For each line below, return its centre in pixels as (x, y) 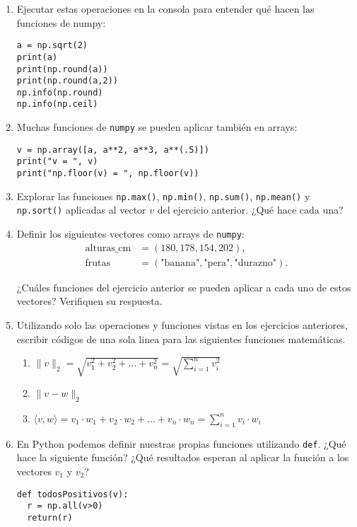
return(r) (50, 517)
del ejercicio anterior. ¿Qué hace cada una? (250, 210)
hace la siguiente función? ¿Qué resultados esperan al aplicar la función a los (183, 457)
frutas (98, 263)
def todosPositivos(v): (72, 494)
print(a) (37, 57)
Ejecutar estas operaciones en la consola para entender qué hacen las (165, 8)
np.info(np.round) (60, 92)
